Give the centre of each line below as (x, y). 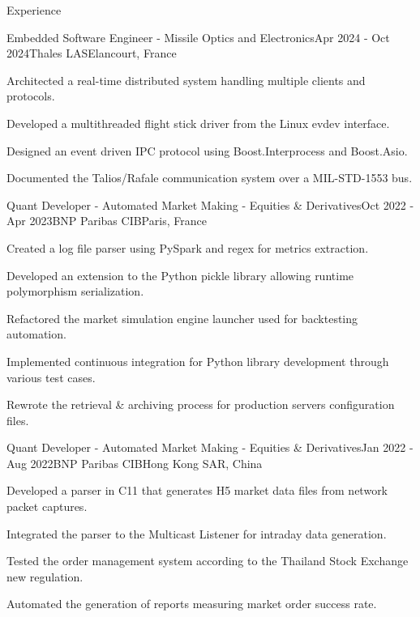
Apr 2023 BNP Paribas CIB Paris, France (107, 221)
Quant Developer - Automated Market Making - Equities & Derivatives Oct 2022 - (210, 204)
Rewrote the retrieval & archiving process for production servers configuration (201, 404)
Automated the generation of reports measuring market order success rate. (192, 604)
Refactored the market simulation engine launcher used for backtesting (182, 318)
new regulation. (45, 576)
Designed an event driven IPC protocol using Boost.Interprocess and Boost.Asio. (207, 150)
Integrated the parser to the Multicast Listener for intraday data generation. (197, 533)
